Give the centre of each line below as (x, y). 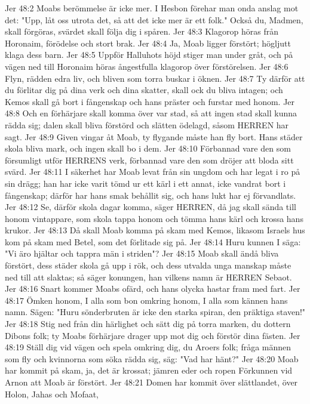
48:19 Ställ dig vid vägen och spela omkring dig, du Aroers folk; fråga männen (148, 347)
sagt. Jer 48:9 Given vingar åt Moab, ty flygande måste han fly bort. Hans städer (154, 136)
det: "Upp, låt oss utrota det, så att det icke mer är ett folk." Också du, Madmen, (154, 19)
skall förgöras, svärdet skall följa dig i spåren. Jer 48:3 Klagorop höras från (142, 31)
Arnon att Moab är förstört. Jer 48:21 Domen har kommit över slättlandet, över (151, 382)
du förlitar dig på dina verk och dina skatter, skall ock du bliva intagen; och (144, 90)
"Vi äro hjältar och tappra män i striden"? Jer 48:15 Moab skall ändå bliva (142, 253)
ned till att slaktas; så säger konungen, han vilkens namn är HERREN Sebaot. (148, 277)
